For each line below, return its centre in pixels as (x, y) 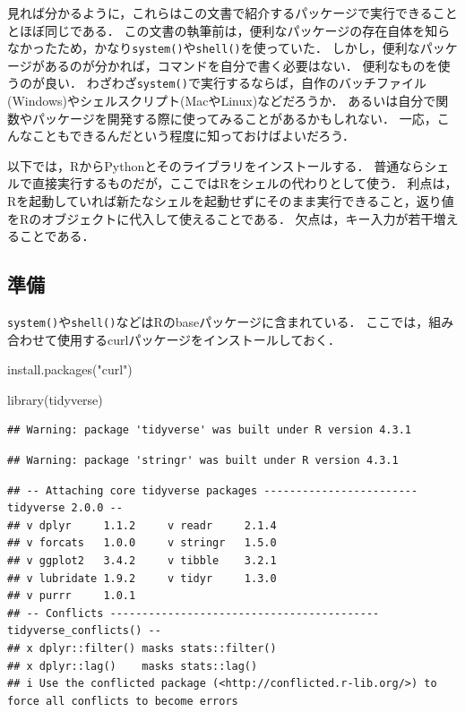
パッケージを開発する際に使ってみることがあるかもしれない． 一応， (234, 118)
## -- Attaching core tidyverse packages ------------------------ (213, 490)
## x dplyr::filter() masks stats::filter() (142, 649)
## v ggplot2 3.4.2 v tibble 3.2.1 (142, 561)
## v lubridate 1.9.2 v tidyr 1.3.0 (142, 578)
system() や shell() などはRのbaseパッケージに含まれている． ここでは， (218, 322)
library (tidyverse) (55, 399)
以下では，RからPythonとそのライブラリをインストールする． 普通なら (216, 165)
